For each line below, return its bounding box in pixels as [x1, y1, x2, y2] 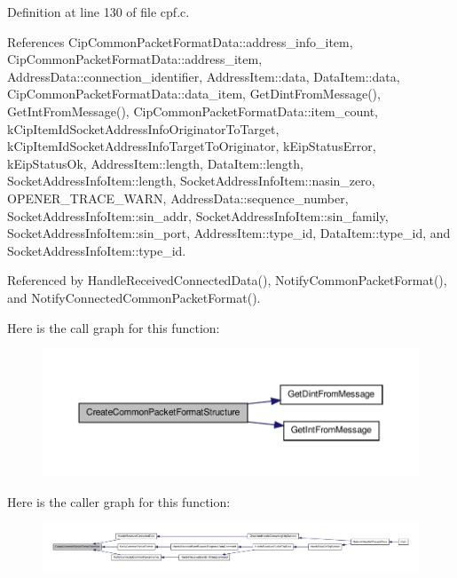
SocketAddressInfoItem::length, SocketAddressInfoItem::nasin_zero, [7, 171, 375, 190]
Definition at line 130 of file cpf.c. [7, 3, 190, 20]
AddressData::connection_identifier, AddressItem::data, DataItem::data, [7, 67, 400, 85]
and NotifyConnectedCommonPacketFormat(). [7, 288, 261, 306]
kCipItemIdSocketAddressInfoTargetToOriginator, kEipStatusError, [7, 137, 376, 155]
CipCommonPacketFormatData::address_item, [7, 50, 263, 68]
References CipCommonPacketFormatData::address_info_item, [7, 32, 353, 51]
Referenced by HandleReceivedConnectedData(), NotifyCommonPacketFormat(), [7, 271, 447, 289]
